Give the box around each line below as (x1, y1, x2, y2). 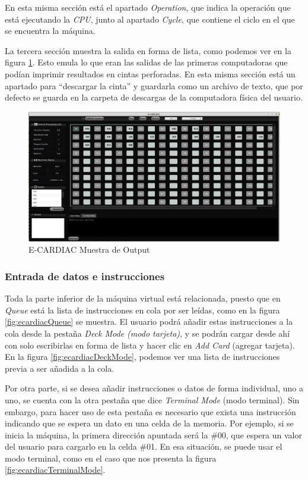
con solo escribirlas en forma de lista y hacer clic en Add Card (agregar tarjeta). (5, 338, 295, 351)
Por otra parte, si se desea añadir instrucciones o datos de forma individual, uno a (5, 382, 303, 394)
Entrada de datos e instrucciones (5, 268, 165, 283)
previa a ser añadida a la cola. (5, 362, 115, 374)
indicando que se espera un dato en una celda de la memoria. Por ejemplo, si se (5, 417, 294, 429)
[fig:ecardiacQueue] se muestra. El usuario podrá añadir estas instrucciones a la (5, 315, 293, 328)
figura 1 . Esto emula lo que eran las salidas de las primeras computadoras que (5, 56, 288, 68)
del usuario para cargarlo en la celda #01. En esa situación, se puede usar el (5, 440, 282, 453)
